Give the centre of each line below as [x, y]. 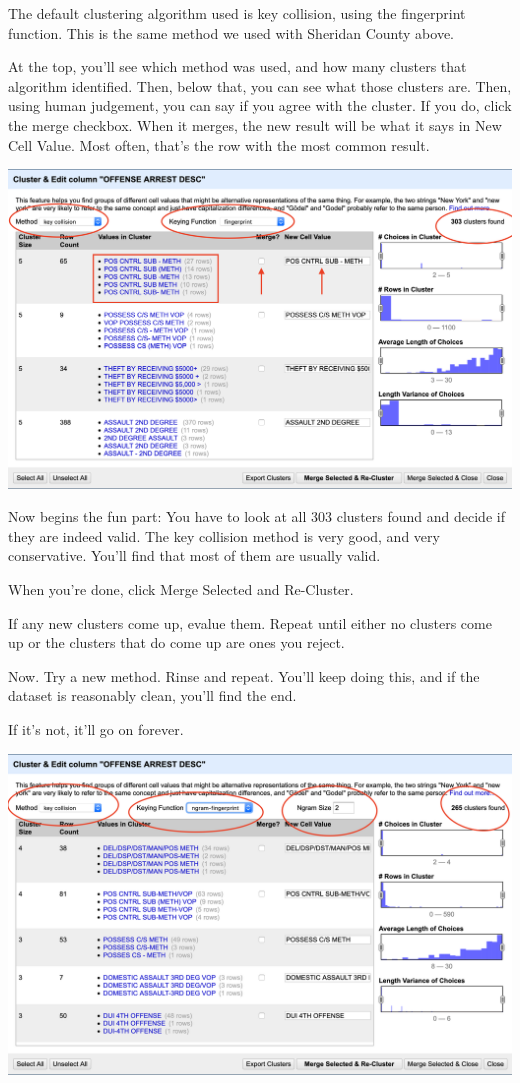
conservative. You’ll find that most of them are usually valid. [194, 555]
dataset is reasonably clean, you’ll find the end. [152, 695]
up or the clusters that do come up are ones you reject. [176, 642]
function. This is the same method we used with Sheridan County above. [231, 32]
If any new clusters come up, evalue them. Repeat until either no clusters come [250, 622]
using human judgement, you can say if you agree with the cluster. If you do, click [260, 105]
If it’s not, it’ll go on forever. [96, 728]
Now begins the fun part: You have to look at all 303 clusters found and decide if [256, 516]
